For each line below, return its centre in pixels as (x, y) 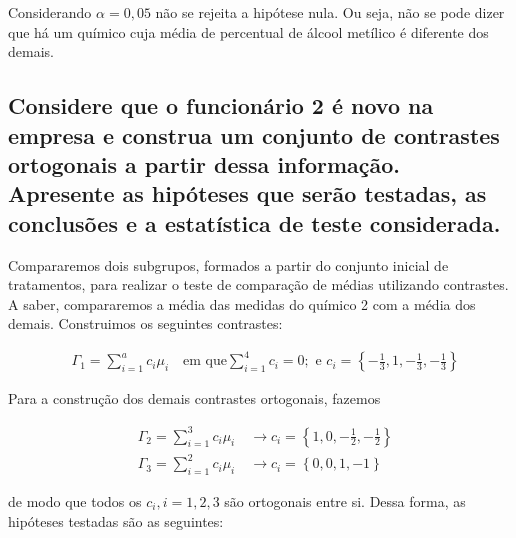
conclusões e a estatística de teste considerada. (254, 222)
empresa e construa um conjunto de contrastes (254, 134)
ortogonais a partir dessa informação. (204, 163)
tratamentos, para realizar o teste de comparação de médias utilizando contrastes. (258, 284)
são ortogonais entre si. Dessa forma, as (345, 500)
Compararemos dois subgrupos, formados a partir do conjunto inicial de (228, 264)
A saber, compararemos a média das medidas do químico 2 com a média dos (242, 303)
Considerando (50, 12)
